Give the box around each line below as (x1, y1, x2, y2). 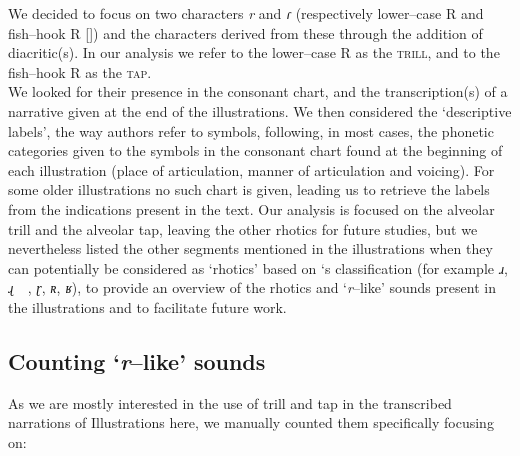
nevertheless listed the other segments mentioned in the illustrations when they (8, 238, 493, 259)
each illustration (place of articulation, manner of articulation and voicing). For (8, 159, 495, 180)
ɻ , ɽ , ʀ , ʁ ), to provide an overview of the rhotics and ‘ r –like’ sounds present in (8, 277, 496, 298)
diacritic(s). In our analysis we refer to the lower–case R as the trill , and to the (8, 42, 500, 63)
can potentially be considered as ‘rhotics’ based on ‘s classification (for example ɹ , (8, 257, 509, 278)
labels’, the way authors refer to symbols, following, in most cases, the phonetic (8, 120, 494, 141)
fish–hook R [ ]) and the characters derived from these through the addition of (8, 22, 483, 43)
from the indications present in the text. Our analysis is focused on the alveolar (8, 198, 495, 219)
